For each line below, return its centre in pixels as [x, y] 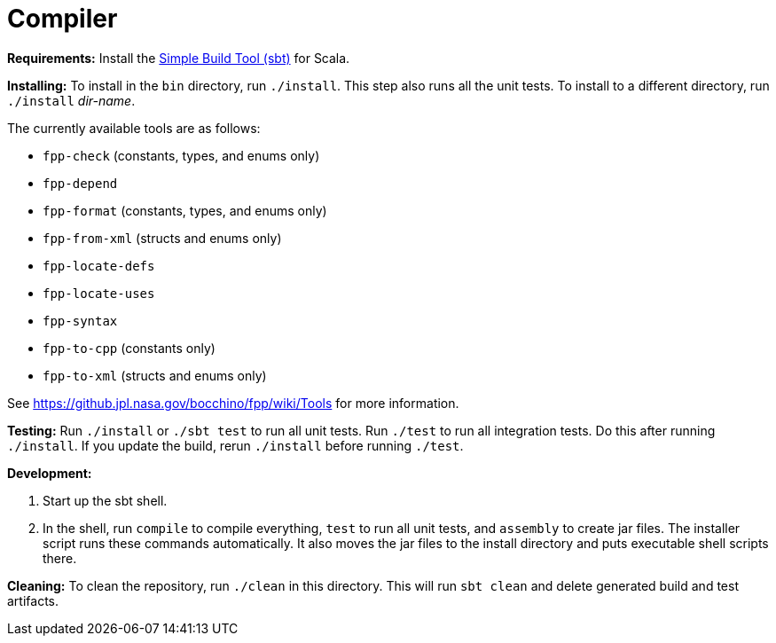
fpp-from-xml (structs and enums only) [162, 238]
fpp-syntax [80, 321]
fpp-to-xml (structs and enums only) [155, 375]
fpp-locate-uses [99, 293]
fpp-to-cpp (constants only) [129, 348]
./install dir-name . [71, 100]
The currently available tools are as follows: [134, 128]
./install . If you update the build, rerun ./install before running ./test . [235, 445]
